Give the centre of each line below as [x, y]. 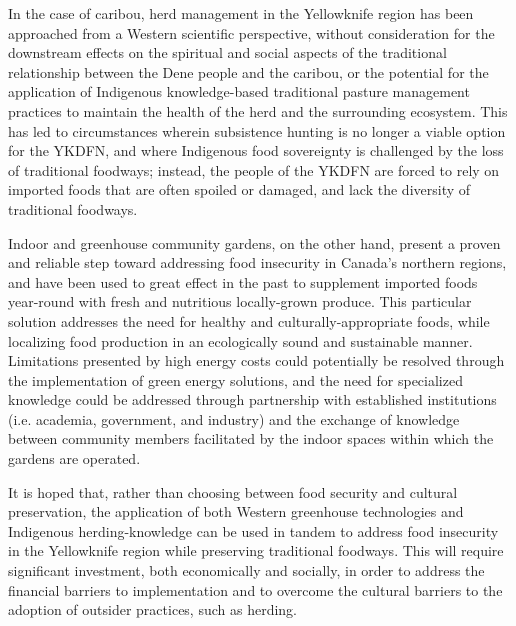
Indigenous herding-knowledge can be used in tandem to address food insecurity [253, 530]
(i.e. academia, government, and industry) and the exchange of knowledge [234, 418]
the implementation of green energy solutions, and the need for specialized [235, 379]
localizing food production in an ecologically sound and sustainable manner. [240, 340]
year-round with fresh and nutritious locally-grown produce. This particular [240, 301]
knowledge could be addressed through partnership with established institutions [252, 399]
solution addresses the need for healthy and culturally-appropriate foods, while [249, 320]
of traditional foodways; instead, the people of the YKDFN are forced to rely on [254, 169]
